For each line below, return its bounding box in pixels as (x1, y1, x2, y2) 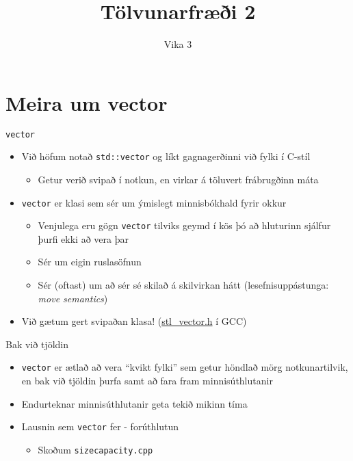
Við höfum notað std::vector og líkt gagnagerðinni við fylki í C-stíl (21, 149, 311, 163)
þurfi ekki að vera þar (38, 231, 129, 246)
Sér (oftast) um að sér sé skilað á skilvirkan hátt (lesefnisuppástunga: (38, 278, 329, 292)
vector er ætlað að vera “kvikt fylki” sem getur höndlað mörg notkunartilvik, (21, 360, 348, 374)
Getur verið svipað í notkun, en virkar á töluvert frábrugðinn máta (38, 172, 319, 186)
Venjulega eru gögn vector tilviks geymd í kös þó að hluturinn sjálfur (38, 218, 331, 233)
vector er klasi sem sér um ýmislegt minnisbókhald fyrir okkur (21, 195, 287, 209)
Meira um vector (5, 88, 168, 116)
